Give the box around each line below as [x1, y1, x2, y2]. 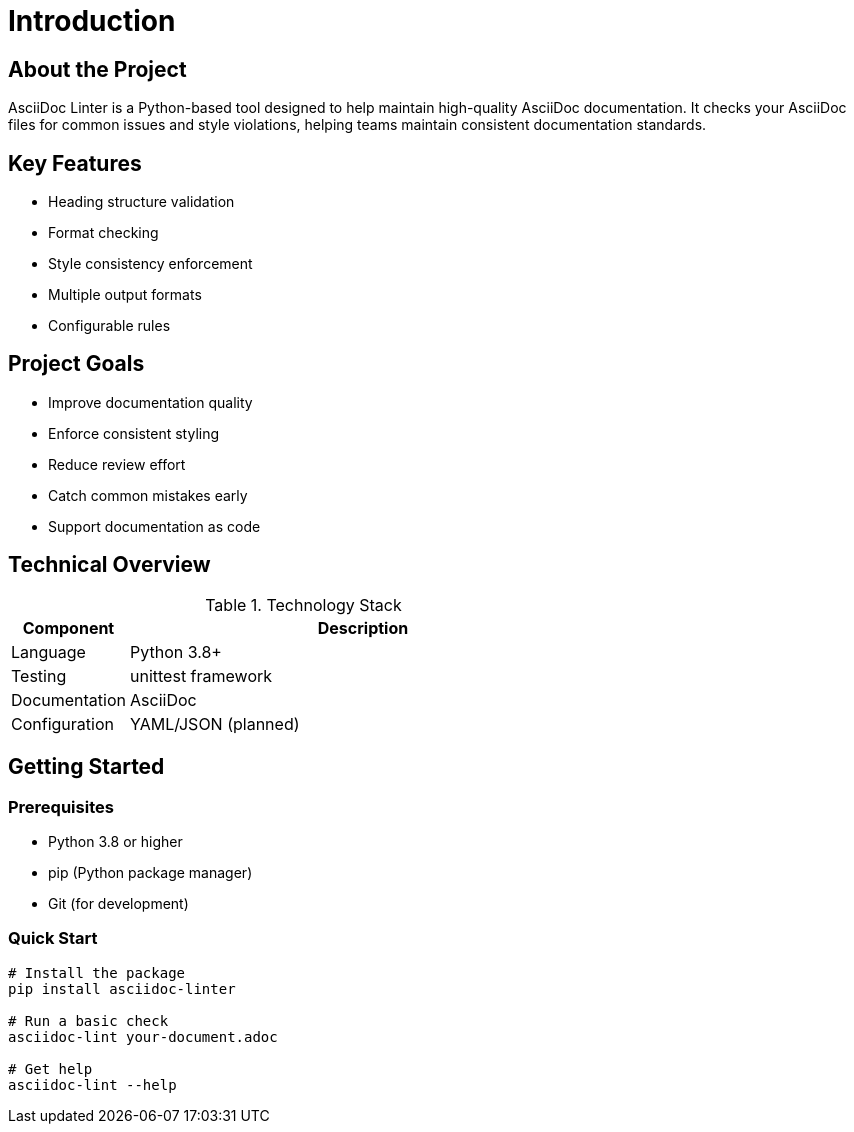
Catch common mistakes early [48, 486, 248, 504]
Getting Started [8, 754, 165, 780]
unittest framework [130, 665, 273, 686]
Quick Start [8, 928, 98, 949]
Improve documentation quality [48, 393, 253, 411]
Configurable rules [48, 317, 171, 335]
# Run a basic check [8, 1012, 169, 1029]
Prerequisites [8, 796, 114, 817]
